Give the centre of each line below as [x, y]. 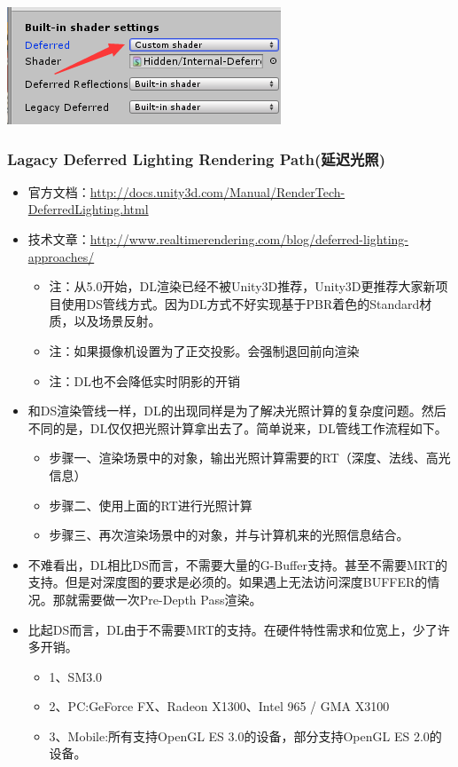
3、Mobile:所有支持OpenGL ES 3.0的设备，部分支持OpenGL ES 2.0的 [245, 735]
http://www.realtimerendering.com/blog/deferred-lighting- [249, 239]
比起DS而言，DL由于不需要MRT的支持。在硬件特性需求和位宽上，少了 [233, 629]
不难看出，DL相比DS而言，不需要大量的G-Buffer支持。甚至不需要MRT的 [238, 564]
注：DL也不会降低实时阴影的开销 [145, 380]
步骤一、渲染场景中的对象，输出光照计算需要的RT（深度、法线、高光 [250, 458]
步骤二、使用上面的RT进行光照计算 [151, 505]
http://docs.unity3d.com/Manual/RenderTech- [217, 191]
